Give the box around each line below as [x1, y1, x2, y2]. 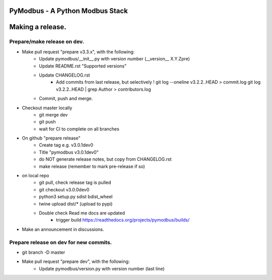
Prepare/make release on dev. [9, 38, 85, 45]
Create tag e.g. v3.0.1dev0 [39, 142, 93, 148]
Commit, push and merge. [39, 96, 93, 102]
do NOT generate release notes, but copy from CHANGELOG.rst [39, 156, 172, 162]
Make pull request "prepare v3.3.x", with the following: [22, 48, 135, 55]
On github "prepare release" [22, 135, 81, 141]
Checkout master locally [22, 105, 73, 111]
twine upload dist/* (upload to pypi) [39, 200, 113, 206]
